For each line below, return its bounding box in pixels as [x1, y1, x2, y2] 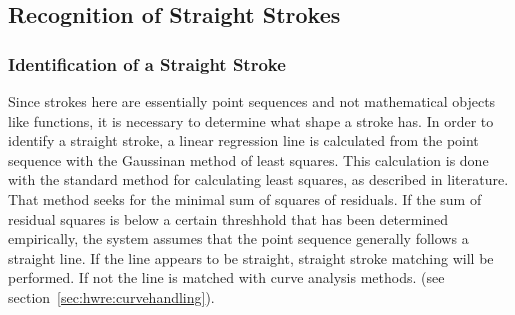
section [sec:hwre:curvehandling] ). [8, 286, 215, 307]
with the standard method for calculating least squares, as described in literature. [8, 169, 509, 190]
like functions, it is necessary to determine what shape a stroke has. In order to [8, 110, 494, 131]
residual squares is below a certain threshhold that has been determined [8, 208, 449, 229]
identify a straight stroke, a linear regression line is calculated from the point [8, 130, 479, 151]
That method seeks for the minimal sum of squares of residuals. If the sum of [8, 188, 482, 209]
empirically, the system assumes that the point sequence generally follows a [8, 228, 469, 249]
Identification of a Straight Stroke [8, 51, 286, 76]
